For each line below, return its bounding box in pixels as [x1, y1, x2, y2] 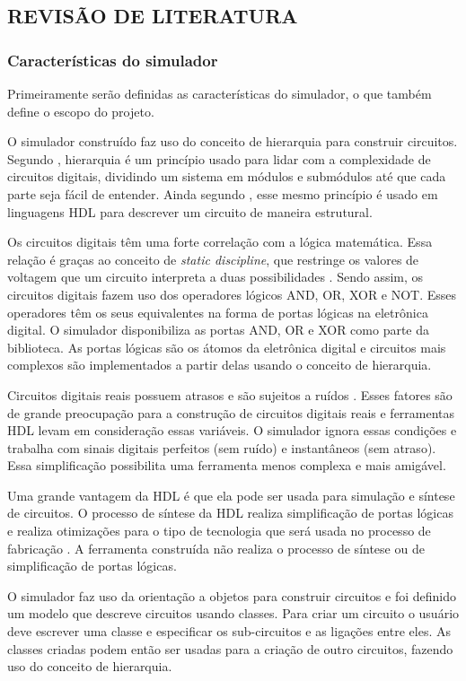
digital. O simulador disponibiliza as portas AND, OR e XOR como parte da [7, 320, 430, 339]
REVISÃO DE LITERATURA [7, 2, 298, 30]
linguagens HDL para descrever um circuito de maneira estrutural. [7, 202, 373, 221]
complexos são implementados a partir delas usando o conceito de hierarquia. [7, 355, 432, 374]
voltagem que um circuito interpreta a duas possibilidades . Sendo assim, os [7, 267, 424, 286]
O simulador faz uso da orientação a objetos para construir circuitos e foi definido [7, 586, 456, 605]
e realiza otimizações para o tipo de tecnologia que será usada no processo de [7, 521, 431, 540]
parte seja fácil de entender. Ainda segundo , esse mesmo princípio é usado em [7, 184, 438, 203]
